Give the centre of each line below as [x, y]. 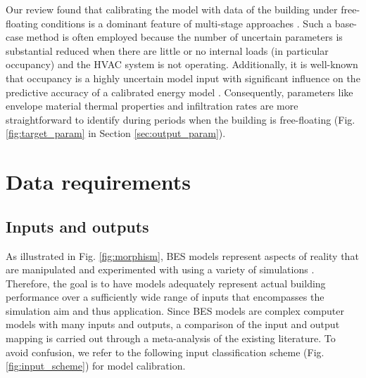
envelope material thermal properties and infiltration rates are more [152, 106]
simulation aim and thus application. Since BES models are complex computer [175, 310]
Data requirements [98, 182]
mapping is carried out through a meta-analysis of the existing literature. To [171, 338]
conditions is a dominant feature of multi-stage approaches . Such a [187, 23]
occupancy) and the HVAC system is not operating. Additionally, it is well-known [182, 64]
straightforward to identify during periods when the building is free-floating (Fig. [181, 119]
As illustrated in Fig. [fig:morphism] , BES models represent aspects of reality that [182, 255]
